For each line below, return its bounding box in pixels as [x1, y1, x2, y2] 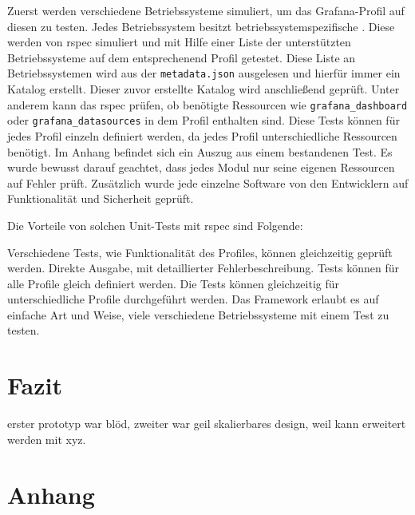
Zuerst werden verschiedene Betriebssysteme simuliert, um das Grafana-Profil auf [7, 2, 405, 18]
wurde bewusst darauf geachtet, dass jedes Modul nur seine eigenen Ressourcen [7, 159, 395, 176]
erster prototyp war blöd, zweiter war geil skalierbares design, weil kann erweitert [7, 415, 406, 432]
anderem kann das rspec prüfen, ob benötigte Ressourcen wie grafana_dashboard [7, 96, 408, 113]
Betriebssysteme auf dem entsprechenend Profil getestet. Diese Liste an [7, 49, 356, 65]
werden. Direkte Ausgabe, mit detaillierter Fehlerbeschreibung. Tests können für [7, 259, 399, 276]
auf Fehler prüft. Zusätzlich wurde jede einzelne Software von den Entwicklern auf [7, 174, 409, 191]
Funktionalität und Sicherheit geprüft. [7, 190, 194, 207]
